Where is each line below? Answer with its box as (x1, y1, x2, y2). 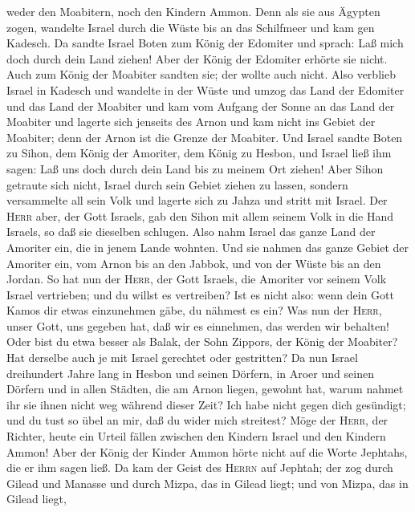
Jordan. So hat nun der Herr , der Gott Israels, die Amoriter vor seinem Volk (6, 270, 387, 287)
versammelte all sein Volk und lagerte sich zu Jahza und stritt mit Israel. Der (6, 192, 388, 209)
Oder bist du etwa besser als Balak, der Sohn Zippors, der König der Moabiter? (6, 333, 398, 350)
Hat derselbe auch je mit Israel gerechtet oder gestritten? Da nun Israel (6, 349, 358, 366)
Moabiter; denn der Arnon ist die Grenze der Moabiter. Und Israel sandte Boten (6, 128, 403, 145)
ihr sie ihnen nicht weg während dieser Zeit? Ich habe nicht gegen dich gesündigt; (6, 396, 406, 412)
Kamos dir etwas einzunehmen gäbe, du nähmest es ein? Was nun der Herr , (6, 302, 382, 319)
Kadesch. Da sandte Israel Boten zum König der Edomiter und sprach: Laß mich (6, 35, 404, 51)
